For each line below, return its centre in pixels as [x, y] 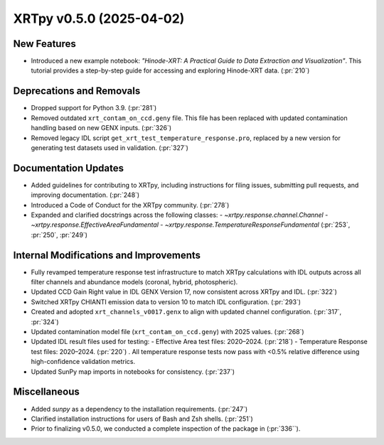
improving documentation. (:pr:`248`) [85, 195]
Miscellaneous [46, 392]
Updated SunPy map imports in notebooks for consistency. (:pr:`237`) [133, 371]
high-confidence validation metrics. [83, 362]
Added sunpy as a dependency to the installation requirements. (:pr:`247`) [139, 409]
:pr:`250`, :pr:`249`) [59, 235]
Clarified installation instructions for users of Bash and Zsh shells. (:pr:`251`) [142, 419]
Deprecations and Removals [77, 91]
